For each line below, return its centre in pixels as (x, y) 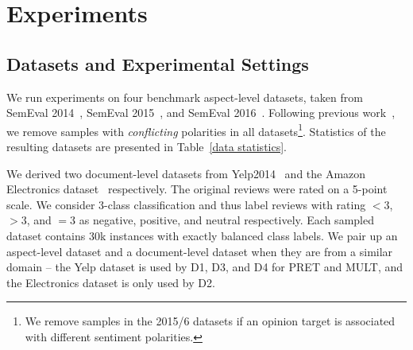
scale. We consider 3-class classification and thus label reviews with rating (186, 204)
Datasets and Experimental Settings (158, 63)
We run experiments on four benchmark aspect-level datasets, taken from (185, 97)
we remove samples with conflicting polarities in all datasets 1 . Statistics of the (196, 130)
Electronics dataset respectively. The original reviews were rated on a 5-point (197, 189)
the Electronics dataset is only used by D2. (111, 282)
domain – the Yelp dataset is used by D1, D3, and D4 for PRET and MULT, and (205, 267)
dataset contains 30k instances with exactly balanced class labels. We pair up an (202, 235)
